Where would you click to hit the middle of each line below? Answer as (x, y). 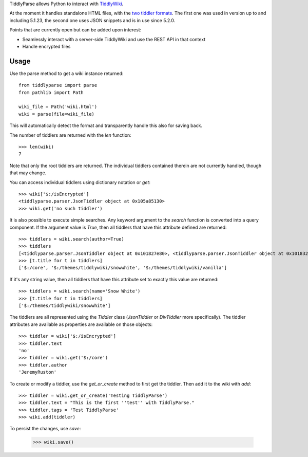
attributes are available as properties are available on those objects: (81, 324)
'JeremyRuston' (38, 372)
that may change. (28, 173)
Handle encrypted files (46, 46)
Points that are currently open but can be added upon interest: (75, 30)
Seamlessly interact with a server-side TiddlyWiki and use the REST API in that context (114, 39)
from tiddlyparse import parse (58, 85)
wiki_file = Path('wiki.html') (58, 107)
